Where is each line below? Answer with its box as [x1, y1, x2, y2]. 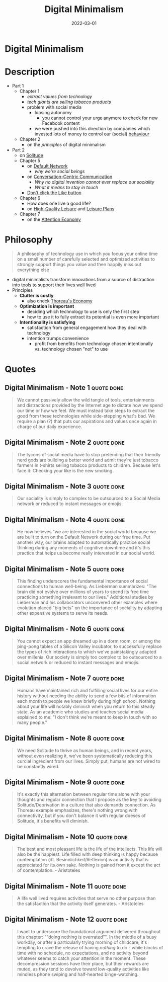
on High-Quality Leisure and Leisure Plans [27, 205, 115, 212]
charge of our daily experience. [17, 424, 82, 430]
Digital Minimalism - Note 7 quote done [5, 674, 124, 683]
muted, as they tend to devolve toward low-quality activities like [17, 966, 149, 972]
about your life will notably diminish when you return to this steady [17, 703, 155, 709]
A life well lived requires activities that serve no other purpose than [17, 895, 156, 901]
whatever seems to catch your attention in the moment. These [17, 955, 146, 961]
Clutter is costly [19, 292, 54, 298]
